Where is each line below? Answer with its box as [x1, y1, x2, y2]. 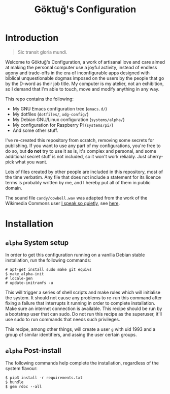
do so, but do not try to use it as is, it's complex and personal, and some [5, 148, 156, 154]
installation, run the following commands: [5, 257, 91, 263]
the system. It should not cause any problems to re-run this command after [5, 294, 162, 301]
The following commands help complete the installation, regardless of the [5, 360, 159, 366]
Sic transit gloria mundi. [17, 49, 67, 55]
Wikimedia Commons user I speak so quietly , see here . [5, 200, 120, 206]
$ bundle [5, 379, 24, 385]
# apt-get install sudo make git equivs [5, 267, 92, 272]
